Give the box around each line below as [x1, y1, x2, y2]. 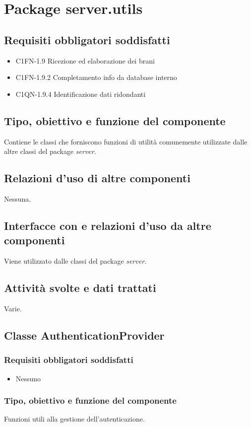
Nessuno [15, 373, 41, 383]
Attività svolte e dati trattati [4, 280, 156, 295]
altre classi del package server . [4, 146, 96, 156]
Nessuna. [4, 193, 31, 204]
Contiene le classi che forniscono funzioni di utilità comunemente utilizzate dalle [4, 136, 248, 146]
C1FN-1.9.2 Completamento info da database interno [15, 72, 177, 82]
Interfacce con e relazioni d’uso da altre [4, 217, 211, 233]
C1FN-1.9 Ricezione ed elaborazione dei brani [15, 55, 155, 66]
